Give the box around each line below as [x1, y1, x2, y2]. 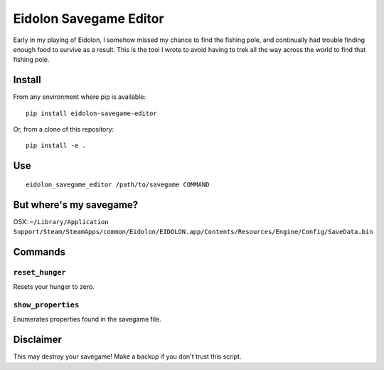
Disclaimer [13, 334, 62, 346]
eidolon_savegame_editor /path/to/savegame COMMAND [26, 180, 210, 189]
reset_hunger [13, 268, 67, 277]
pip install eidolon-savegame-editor [26, 109, 158, 117]
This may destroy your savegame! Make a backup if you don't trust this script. [13, 352, 242, 361]
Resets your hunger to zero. [13, 282, 95, 291]
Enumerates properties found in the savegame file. [13, 315, 161, 324]
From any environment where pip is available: [13, 92, 146, 101]
